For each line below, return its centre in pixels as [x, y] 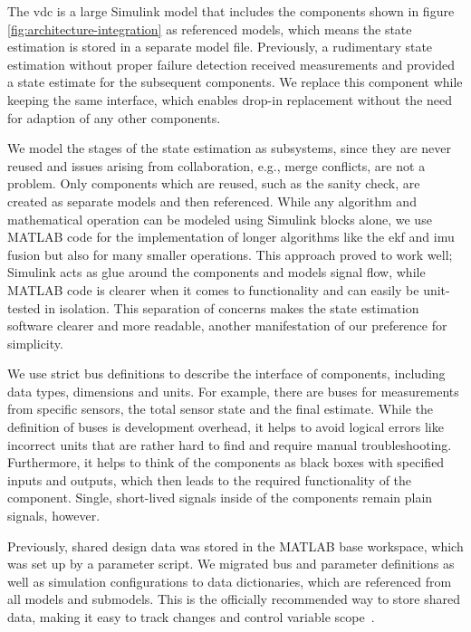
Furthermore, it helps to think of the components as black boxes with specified [226, 462]
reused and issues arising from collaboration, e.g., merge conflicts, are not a [216, 165]
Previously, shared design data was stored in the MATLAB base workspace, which [235, 546]
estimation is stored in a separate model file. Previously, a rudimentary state [220, 47]
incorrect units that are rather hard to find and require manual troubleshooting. [230, 444]
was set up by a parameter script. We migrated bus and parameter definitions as [231, 564]
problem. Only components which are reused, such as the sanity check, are [214, 183]
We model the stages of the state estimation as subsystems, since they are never [229, 148]
